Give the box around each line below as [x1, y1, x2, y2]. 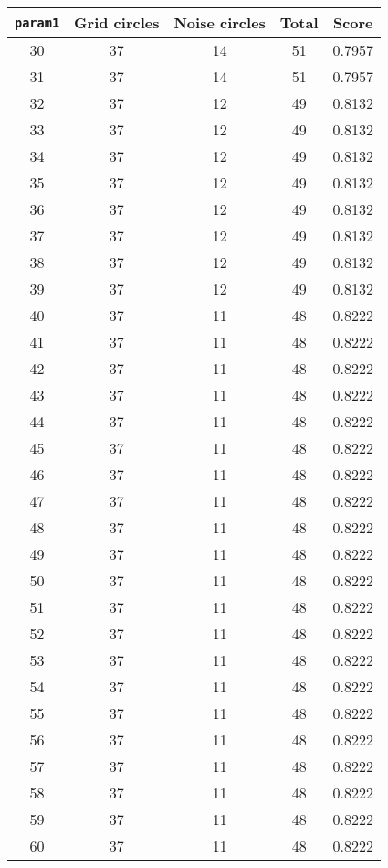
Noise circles [173, 12, 266, 33]
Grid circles [74, 12, 160, 33]
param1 [15, 15, 60, 30]
